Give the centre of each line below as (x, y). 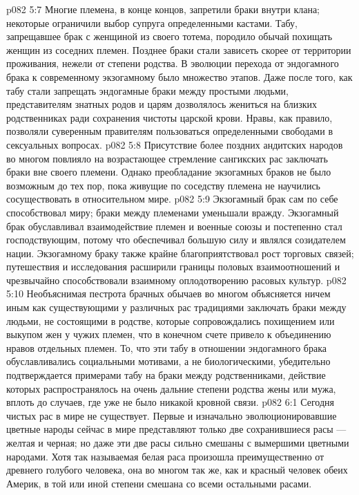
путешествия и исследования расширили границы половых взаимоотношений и (173, 267)
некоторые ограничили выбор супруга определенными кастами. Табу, (152, 22)
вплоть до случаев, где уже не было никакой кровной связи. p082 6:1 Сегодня (170, 402)
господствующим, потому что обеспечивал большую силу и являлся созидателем (176, 240)
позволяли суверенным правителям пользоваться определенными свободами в (169, 131)
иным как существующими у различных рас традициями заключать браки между (176, 307)
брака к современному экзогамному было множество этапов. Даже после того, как (179, 76)
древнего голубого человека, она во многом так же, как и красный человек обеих (177, 470)
